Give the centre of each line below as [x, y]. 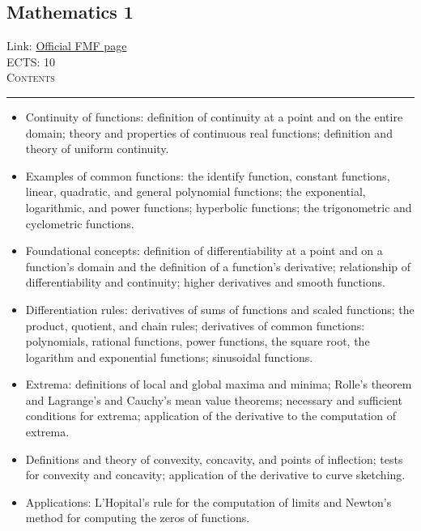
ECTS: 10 [31, 61]
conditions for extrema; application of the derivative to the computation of [210, 416]
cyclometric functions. [80, 223]
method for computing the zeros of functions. [138, 518]
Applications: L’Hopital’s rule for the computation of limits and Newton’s [208, 501]
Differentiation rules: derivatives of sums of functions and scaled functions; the [220, 309]
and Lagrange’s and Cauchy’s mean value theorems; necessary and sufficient [214, 399]
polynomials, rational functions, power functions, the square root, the [198, 341]
